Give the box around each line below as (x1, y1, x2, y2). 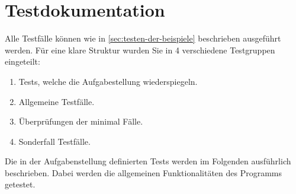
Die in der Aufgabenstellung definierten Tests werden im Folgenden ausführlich (5, 155, 291, 167)
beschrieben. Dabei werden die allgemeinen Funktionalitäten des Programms (5, 166, 282, 179)
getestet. (5, 178, 36, 190)
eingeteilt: (5, 55, 40, 68)
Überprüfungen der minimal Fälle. (18, 115, 143, 128)
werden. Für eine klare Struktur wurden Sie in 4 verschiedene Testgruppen (5, 43, 275, 56)
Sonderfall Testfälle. (18, 135, 91, 147)
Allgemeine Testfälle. (18, 95, 95, 107)
